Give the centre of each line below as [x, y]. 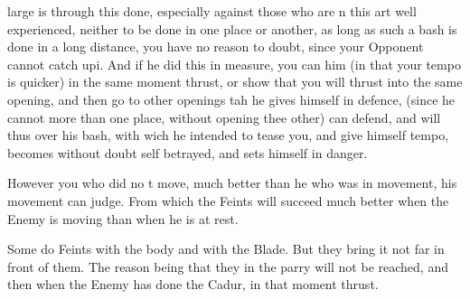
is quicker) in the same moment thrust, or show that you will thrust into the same [235, 82]
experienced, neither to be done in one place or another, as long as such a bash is [232, 28]
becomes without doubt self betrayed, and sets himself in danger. [188, 152]
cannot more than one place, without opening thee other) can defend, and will [224, 117]
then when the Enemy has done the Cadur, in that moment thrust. [193, 284]
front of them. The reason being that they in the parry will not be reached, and [228, 266]
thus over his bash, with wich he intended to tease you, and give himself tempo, [228, 135]
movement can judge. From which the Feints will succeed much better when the [228, 200]
